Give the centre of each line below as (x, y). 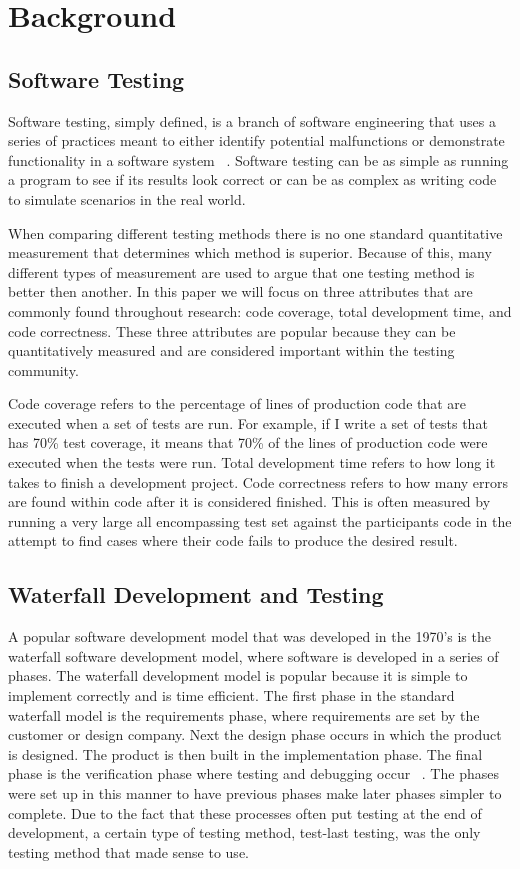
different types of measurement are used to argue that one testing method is (241, 271)
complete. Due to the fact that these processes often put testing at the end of (245, 812)
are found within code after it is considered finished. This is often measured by (249, 501)
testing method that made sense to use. (128, 851)
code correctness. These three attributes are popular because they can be (232, 330)
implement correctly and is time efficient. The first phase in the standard (231, 695)
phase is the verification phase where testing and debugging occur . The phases (253, 773)
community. (43, 369)
